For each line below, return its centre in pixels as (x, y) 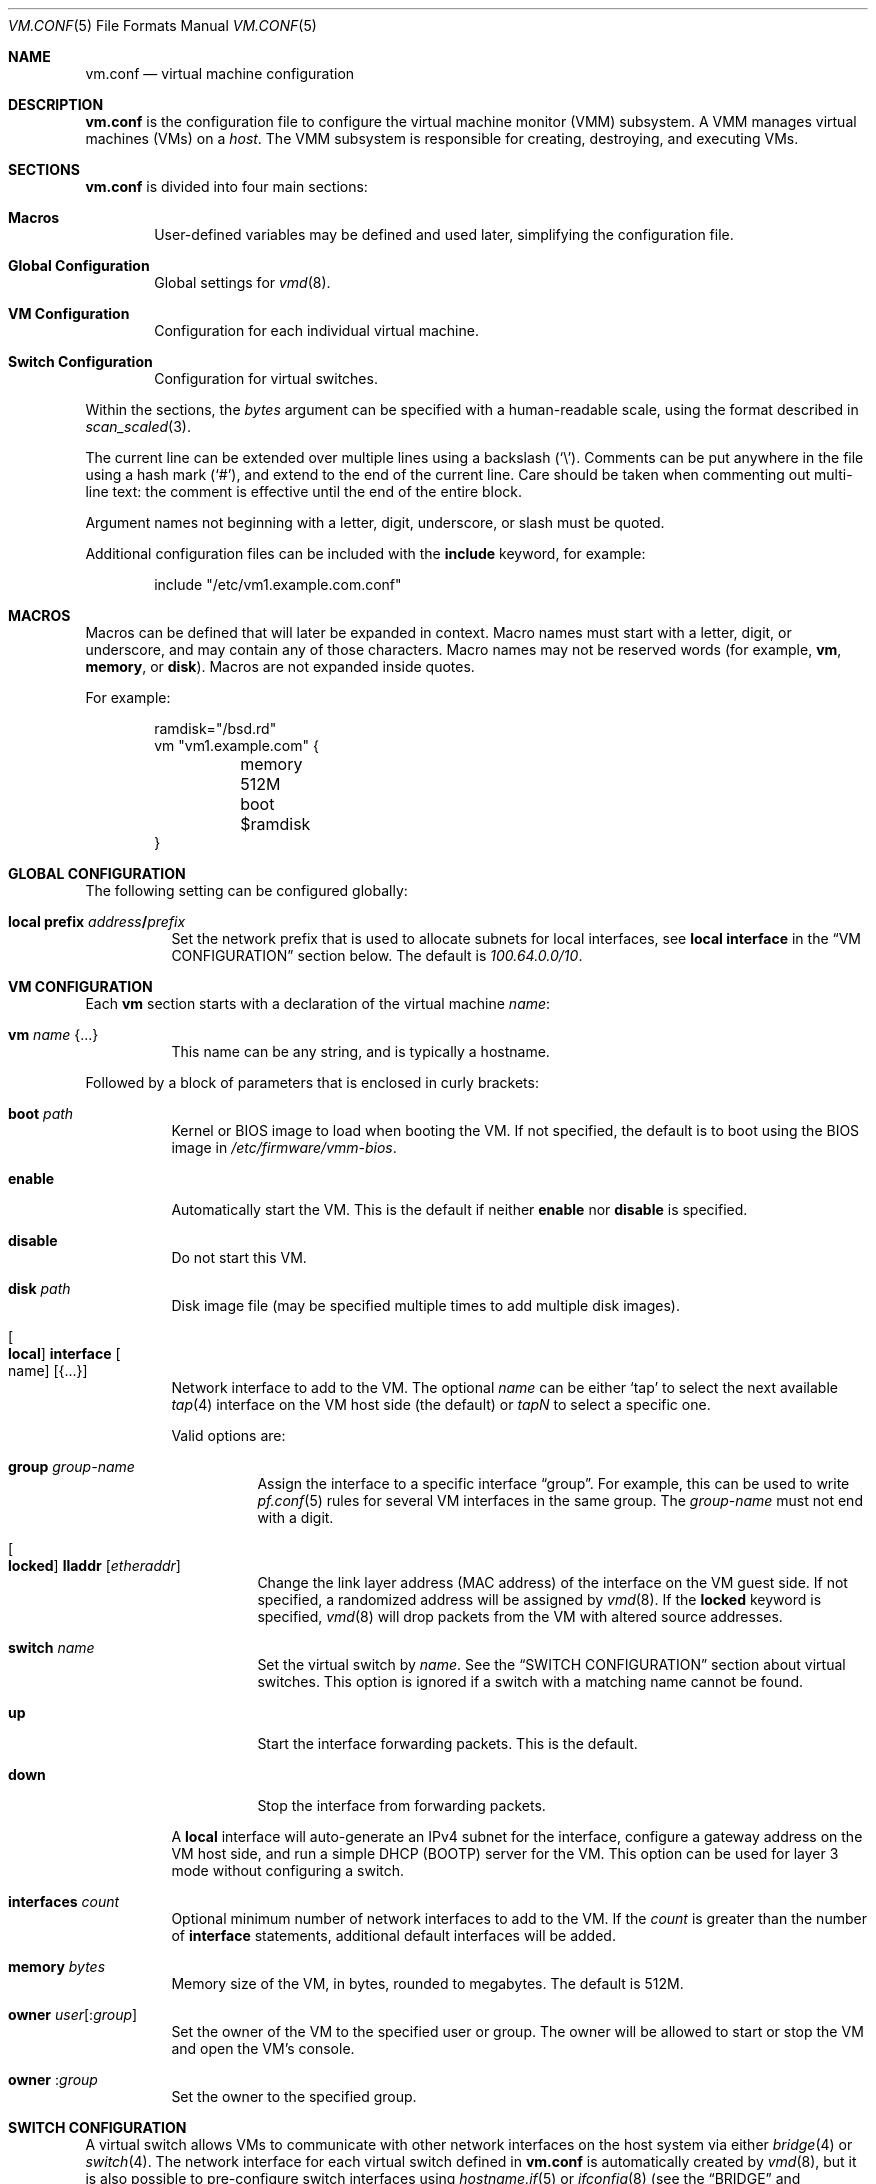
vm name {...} (53, 1034)
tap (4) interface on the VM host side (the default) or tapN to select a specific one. (441, 1404)
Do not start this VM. (239, 1257)
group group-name (71, 1466)
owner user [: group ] (73, 2014)
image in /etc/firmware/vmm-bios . (284, 1147)
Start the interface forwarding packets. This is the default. (447, 1743)
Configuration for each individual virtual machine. (316, 330)
